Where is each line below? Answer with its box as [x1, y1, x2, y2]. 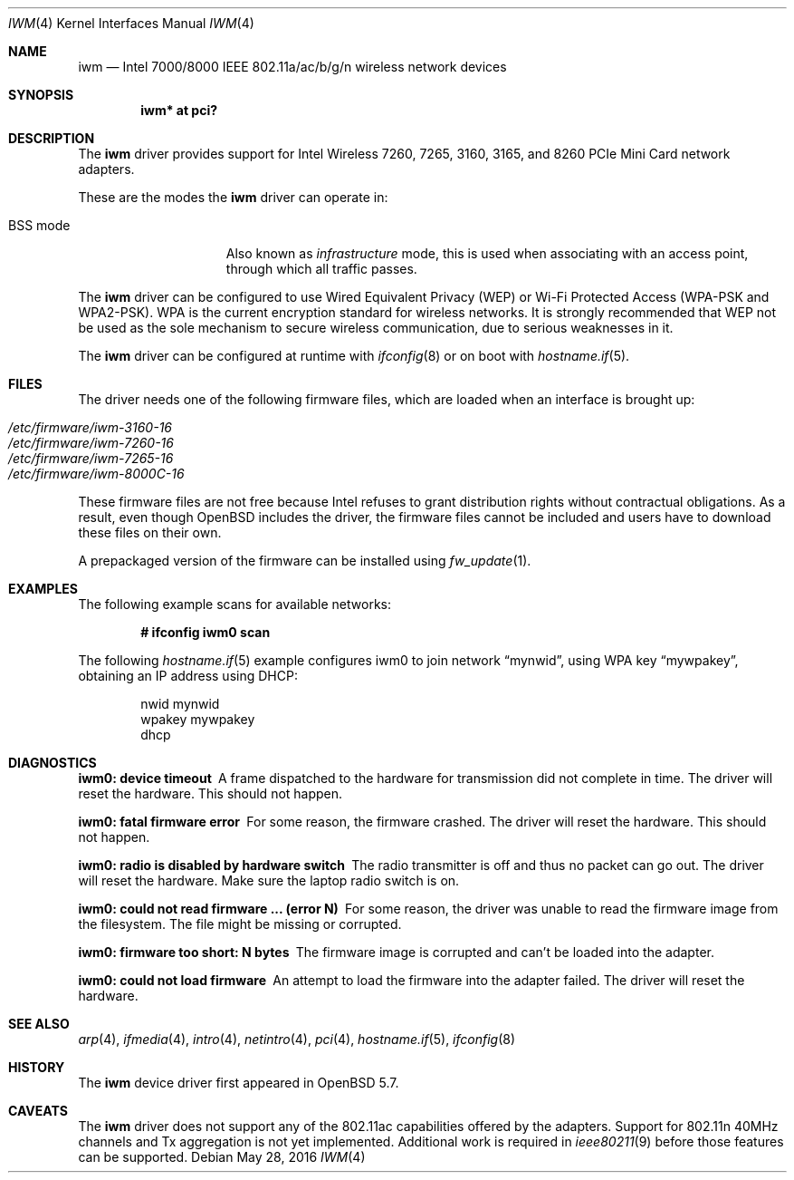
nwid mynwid [140, 696, 220, 711]
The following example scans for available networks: [78, 596, 392, 612]
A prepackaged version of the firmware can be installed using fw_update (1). [78, 553, 531, 568]
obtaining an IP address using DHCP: [78, 668, 298, 683]
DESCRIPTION [8, 131, 95, 146]
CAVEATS [8, 1103, 68, 1118]
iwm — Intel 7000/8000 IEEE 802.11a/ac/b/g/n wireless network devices [78, 59, 507, 74]
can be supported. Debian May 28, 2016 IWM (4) [78, 1149, 366, 1165]
